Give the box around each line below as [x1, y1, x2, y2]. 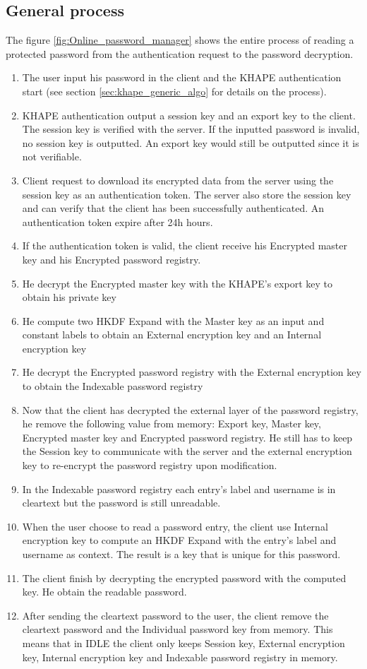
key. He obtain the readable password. [22, 584, 187, 599]
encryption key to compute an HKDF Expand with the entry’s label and [22, 533, 337, 547]
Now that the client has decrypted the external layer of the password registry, [22, 402, 359, 417]
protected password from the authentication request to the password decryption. [6, 46, 354, 61]
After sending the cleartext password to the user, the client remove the [22, 608, 329, 622]
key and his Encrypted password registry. [22, 251, 201, 266]
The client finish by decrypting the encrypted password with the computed [22, 570, 347, 585]
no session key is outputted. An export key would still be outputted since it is [22, 135, 359, 150]
